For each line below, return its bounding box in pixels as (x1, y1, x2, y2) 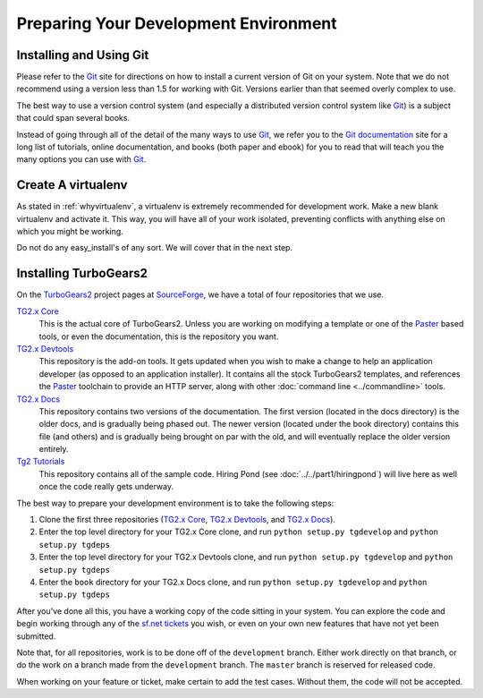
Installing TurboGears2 (16, 266, 148, 281)
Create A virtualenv (16, 177, 128, 192)
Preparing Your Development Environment (16, 13, 337, 33)
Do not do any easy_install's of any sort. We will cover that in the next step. (16, 243, 293, 253)
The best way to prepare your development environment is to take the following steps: (16, 498, 335, 508)
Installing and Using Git (16, 47, 149, 63)
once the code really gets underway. (38, 481, 174, 492)
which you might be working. (16, 226, 124, 237)
